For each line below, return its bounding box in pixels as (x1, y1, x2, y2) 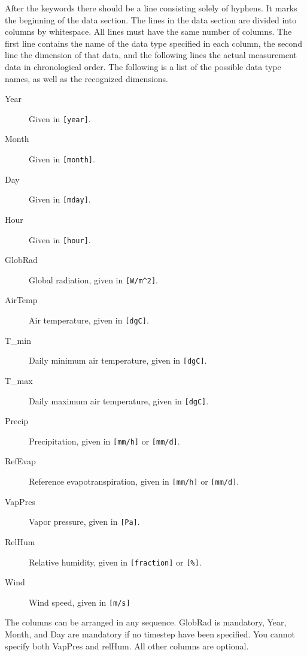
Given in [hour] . (29, 233, 91, 246)
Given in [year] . (29, 112, 91, 125)
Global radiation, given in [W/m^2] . (29, 273, 158, 286)
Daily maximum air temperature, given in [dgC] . (29, 394, 209, 407)
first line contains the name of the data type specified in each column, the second (5, 37, 302, 49)
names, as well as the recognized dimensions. (5, 72, 168, 84)
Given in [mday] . (29, 193, 91, 205)
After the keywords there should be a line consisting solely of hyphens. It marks (5, 2, 297, 14)
